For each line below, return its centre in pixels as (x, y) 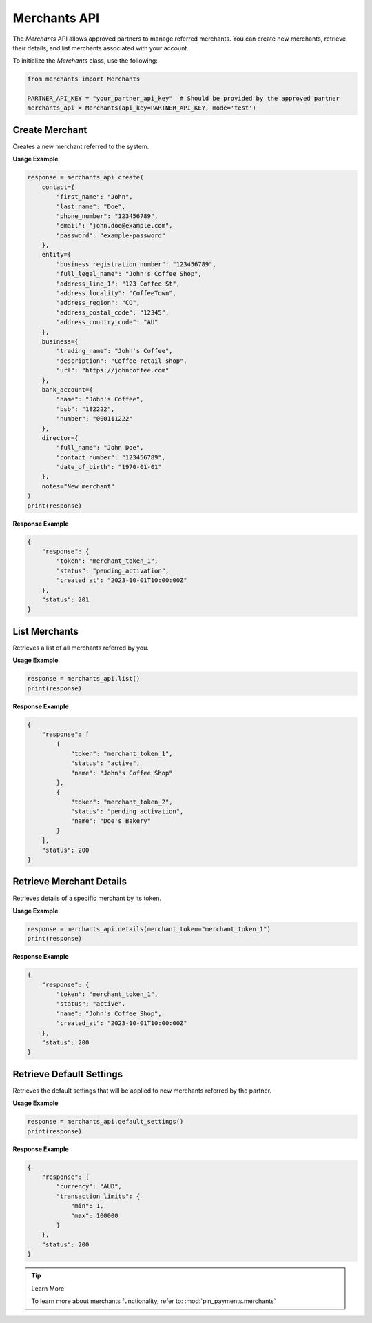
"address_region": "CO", (98, 303)
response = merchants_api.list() (84, 679)
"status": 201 (65, 599)
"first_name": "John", (95, 197)
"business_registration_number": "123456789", (136, 264)
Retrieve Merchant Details (70, 882)
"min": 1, (87, 1206)
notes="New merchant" (78, 486)
